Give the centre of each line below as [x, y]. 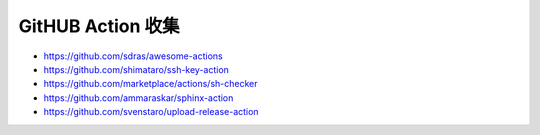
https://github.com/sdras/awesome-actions [133, 56]
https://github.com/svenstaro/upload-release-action [151, 112]
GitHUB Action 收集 [99, 26]
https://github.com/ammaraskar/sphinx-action [138, 97]
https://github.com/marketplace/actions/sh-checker [150, 84]
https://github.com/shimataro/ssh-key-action [136, 69]
